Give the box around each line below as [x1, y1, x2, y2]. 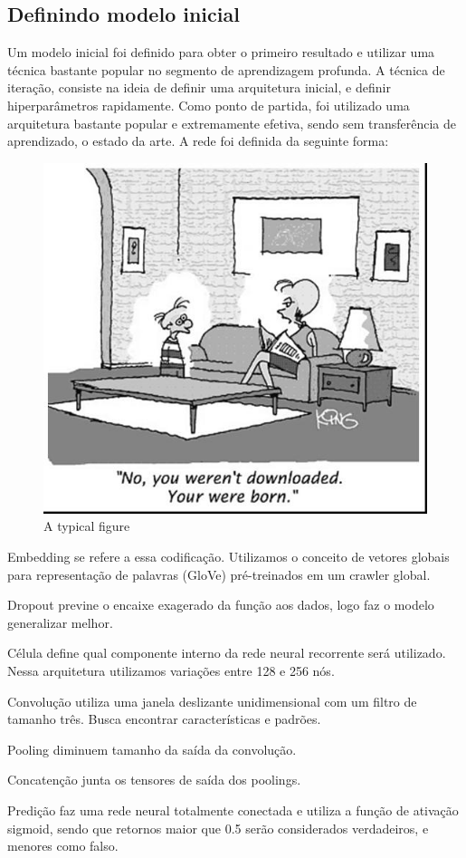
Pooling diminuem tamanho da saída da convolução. [7, 739, 297, 758]
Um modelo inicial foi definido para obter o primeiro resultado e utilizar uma [7, 43, 435, 62]
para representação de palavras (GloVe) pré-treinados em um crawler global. [7, 564, 431, 583]
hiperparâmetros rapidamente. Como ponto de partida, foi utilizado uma [7, 95, 410, 114]
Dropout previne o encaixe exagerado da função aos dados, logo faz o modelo [7, 595, 434, 614]
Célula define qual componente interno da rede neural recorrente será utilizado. [7, 643, 446, 662]
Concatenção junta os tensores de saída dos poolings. [7, 770, 301, 789]
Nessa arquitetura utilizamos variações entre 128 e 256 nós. [7, 660, 335, 680]
